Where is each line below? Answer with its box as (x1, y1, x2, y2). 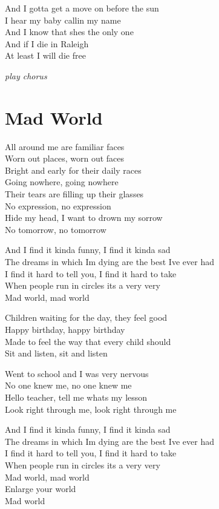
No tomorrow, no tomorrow (5, 223, 106, 235)
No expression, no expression (5, 199, 111, 212)
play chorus (5, 69, 47, 82)
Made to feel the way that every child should (5, 335, 171, 347)
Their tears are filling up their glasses (5, 188, 144, 200)
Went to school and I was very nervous (5, 367, 149, 379)
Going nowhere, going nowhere (5, 176, 119, 188)
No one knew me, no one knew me (5, 379, 132, 392)
